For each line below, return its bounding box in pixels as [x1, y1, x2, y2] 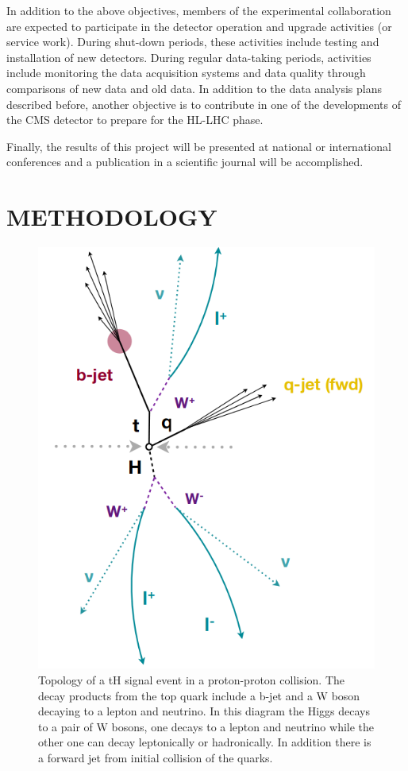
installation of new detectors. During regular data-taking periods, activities [6, 48, 371, 65]
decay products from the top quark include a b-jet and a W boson [38, 687, 360, 703]
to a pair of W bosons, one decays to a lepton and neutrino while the [38, 718, 375, 734]
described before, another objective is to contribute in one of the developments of [6, 95, 401, 112]
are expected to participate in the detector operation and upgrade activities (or [6, 17, 392, 34]
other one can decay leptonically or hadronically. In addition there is [38, 734, 371, 750]
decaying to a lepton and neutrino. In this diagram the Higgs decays [38, 703, 370, 719]
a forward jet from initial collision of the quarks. [38, 750, 273, 766]
